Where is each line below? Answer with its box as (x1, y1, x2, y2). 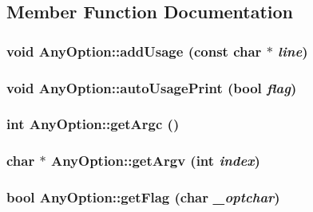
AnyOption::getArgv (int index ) (50, 151, 260, 171)
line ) (278, 41, 308, 61)
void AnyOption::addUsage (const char (6, 41, 262, 61)
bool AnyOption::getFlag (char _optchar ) (6, 187, 280, 207)
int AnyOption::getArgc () (6, 114, 180, 134)
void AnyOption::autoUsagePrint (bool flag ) (6, 77, 297, 97)
